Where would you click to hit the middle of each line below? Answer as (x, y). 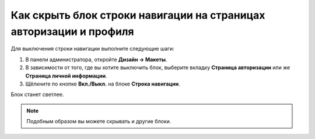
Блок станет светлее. (37, 95)
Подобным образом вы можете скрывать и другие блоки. (99, 122)
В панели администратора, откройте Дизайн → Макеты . (96, 59)
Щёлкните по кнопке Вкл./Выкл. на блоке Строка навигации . (103, 84)
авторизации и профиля (72, 31)
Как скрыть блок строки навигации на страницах (138, 15)
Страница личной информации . (66, 76)
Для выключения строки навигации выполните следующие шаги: (92, 49)
